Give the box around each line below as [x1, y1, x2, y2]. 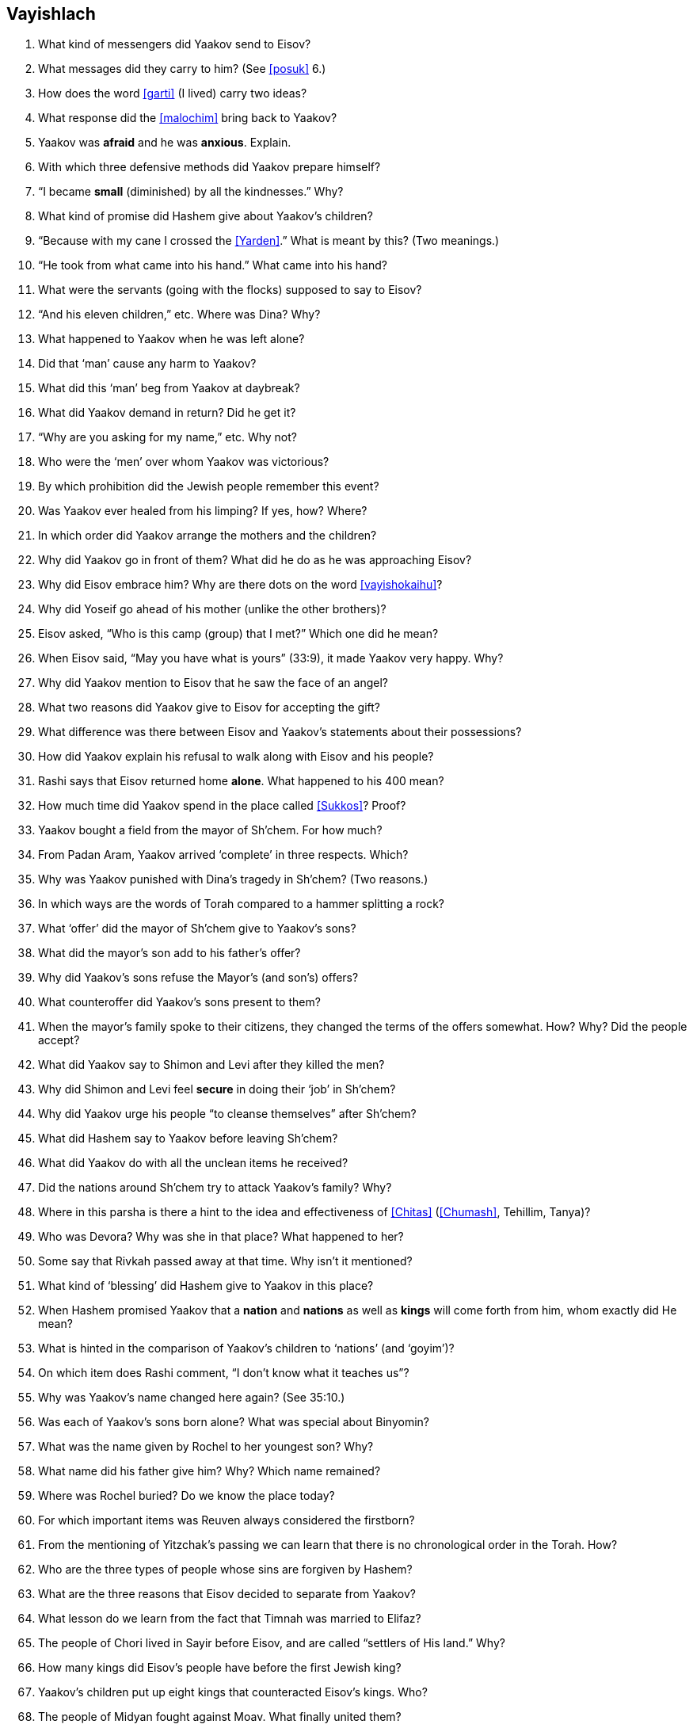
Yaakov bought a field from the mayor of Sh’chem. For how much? [38, 823, 383, 837]
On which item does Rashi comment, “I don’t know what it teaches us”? [38, 1366, 409, 1380]
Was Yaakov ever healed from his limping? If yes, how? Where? [38, 504, 367, 518]
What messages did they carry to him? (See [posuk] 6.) [38, 62, 326, 76]
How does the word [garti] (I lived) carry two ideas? [38, 86, 307, 101]
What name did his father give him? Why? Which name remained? [38, 1464, 381, 1478]
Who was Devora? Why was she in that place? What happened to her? [38, 1230, 404, 1244]
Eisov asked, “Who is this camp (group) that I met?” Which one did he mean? [38, 627, 439, 641]
